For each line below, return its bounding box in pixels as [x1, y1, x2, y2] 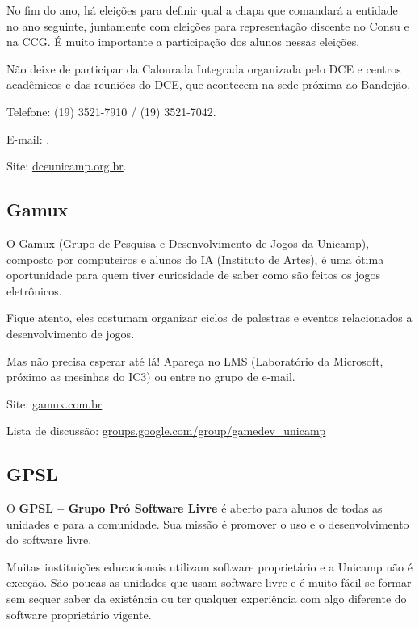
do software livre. [6, 531, 92, 548]
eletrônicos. [6, 282, 62, 299]
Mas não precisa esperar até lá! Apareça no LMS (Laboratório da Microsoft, [6, 352, 383, 369]
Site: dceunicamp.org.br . [6, 157, 127, 174]
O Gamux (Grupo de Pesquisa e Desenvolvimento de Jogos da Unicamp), [6, 234, 370, 251]
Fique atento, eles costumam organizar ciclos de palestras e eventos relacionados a [6, 309, 413, 326]
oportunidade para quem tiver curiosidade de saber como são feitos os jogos [6, 266, 381, 283]
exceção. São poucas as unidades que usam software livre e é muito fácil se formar [6, 574, 412, 591]
